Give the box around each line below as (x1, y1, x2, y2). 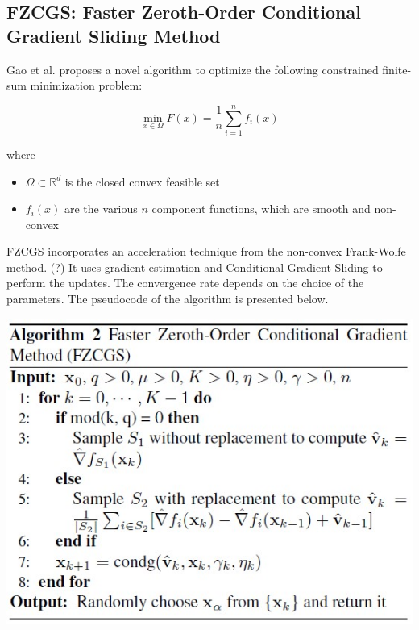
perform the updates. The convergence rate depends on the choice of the (6, 274, 364, 291)
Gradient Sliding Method (6, 23, 221, 48)
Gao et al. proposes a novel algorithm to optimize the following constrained (6, 60, 379, 77)
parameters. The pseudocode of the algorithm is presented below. (6, 290, 329, 307)
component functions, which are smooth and (151, 200, 371, 217)
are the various (64, 200, 138, 217)
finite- (382, 60, 412, 77)
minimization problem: (30, 77, 143, 94)
